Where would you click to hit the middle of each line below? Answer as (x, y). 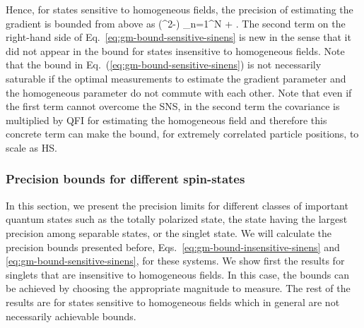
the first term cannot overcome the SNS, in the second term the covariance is (173, 106)
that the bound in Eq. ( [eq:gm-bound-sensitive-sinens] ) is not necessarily (164, 65)
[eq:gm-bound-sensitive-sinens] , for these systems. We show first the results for (175, 261)
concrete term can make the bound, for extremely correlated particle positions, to (182, 134)
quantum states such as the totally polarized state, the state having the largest (177, 219)
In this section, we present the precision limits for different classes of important (177, 205)
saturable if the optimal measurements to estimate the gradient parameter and (176, 78)
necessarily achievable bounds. (71, 316)
